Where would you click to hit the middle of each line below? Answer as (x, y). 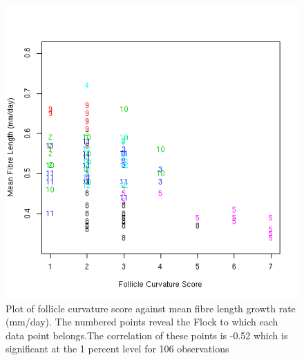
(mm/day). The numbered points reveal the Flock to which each (142, 322)
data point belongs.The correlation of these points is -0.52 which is (147, 335)
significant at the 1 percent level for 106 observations (117, 349)
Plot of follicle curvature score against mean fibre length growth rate (151, 308)
